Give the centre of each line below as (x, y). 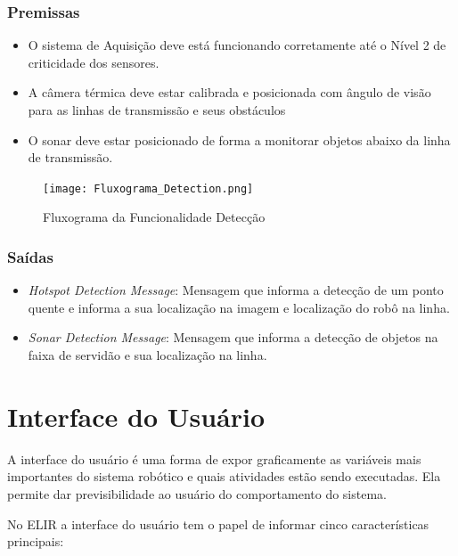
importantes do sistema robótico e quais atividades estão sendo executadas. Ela (224, 476)
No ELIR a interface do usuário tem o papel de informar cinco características (218, 523)
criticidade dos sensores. (94, 62)
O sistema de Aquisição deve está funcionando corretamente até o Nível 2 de (237, 45)
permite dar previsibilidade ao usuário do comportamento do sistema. (197, 493)
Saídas (30, 256)
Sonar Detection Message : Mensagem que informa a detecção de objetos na (233, 337)
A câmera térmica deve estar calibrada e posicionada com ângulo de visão (229, 92)
